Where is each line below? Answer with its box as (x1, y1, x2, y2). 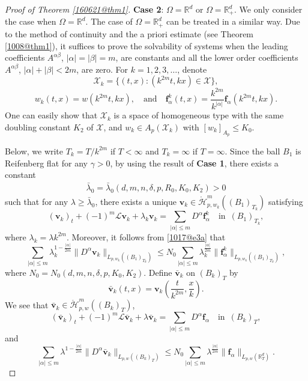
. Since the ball (225, 144, 280, 157)
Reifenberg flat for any (5, 156, 88, 169)
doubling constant (5, 120, 71, 133)
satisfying (268, 195, 303, 207)
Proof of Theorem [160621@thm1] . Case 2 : (5, 3, 164, 15)
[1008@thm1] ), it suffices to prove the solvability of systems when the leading (5, 39, 288, 52)
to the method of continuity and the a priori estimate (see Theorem (5, 27, 254, 40)
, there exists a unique (95, 195, 177, 207)
